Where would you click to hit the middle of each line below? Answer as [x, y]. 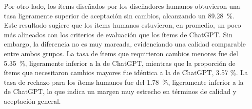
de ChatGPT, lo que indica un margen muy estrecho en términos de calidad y [120, 91]
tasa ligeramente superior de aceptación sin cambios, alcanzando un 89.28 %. [119, 15]
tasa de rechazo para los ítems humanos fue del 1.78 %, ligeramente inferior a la [124, 82]
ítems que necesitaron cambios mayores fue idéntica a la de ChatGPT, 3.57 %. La [126, 72]
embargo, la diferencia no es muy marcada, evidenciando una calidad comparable [125, 44]
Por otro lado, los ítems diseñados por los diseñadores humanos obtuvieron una [122, 6]
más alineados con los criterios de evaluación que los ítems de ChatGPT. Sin [118, 34]
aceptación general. [32, 101]
